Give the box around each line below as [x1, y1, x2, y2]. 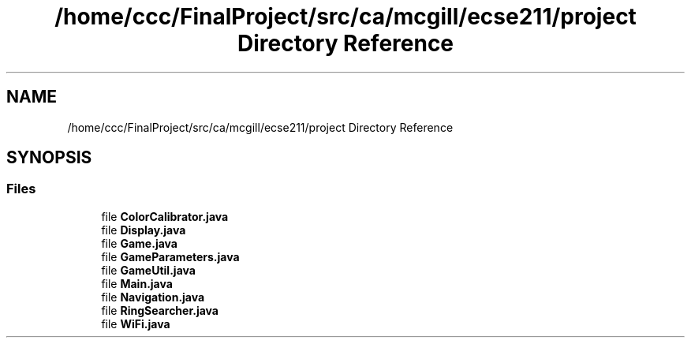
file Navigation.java [101, 290, 205, 304]
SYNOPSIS [6, 148, 92, 168]
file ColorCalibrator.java [101, 209, 229, 223]
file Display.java [101, 222, 186, 237]
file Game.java [101, 236, 177, 250]
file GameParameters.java [101, 249, 240, 264]
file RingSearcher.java [101, 303, 219, 317]
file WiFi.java [101, 316, 170, 331]
